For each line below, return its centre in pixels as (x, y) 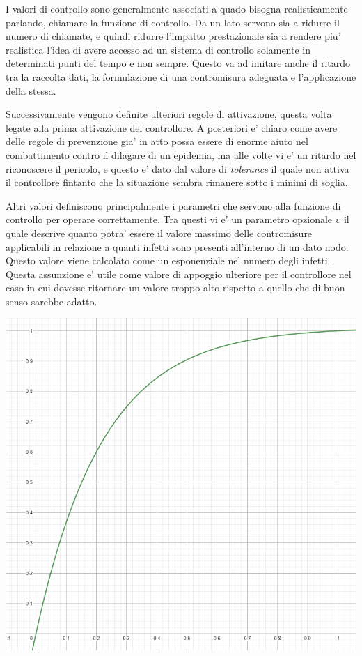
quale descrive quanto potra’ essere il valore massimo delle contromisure (159, 232)
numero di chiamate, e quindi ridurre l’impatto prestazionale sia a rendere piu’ (173, 36)
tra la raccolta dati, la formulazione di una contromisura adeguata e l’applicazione (181, 76)
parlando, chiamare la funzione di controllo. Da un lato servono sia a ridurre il (173, 22)
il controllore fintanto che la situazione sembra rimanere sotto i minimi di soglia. (177, 182)
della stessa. (31, 90)
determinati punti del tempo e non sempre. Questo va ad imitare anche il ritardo (178, 63)
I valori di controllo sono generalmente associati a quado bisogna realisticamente (177, 8)
